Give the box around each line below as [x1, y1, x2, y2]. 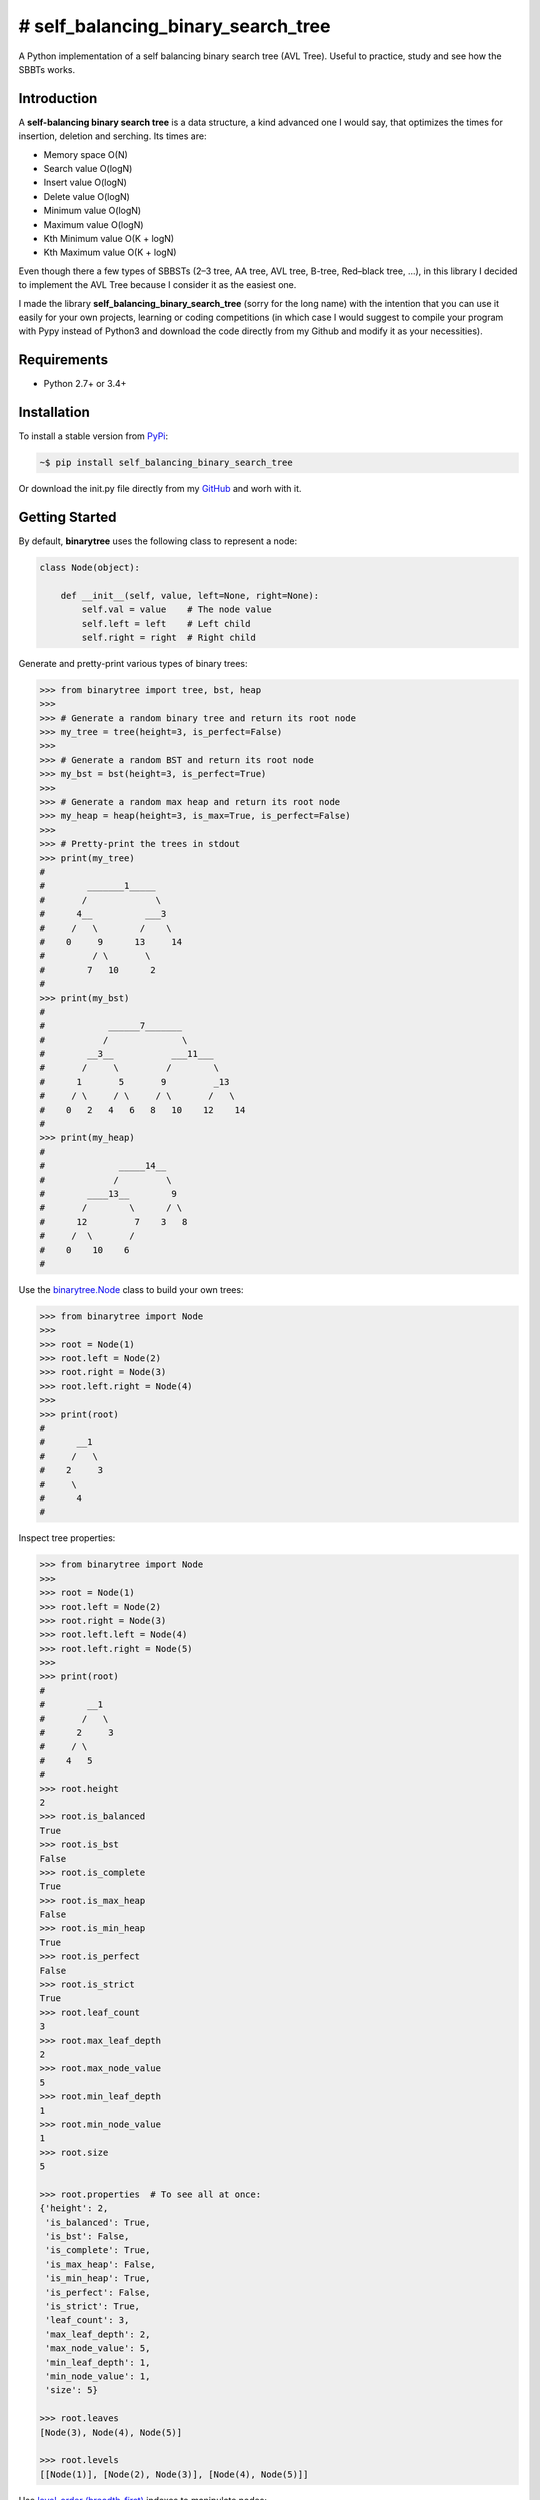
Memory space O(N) [43, 148, 129, 160]
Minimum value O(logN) [43, 205, 142, 217]
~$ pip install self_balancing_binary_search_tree [39, 457, 294, 469]
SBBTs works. [18, 63, 76, 75]
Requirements [18, 351, 109, 369]
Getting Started [18, 508, 117, 525]
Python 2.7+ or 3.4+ [43, 378, 127, 390]
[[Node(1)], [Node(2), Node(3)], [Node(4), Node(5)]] [39, 2468, 309, 2480]
